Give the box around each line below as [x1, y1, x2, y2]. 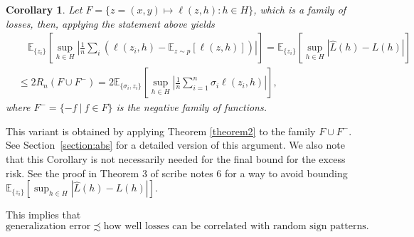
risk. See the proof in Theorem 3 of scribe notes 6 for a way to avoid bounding [6, 165, 348, 180]
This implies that [6, 207, 81, 222]
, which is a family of [253, 2, 346, 16]
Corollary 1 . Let [6, 2, 83, 16]
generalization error [6, 221, 91, 231]
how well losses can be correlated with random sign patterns [103, 221, 366, 231]
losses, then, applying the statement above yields [6, 16, 215, 31]
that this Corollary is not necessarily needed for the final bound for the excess [6, 152, 346, 167]
